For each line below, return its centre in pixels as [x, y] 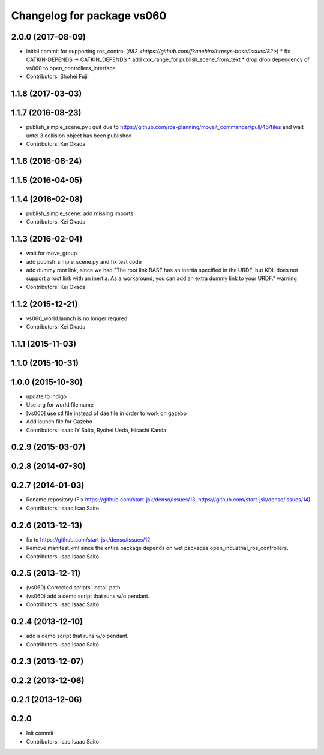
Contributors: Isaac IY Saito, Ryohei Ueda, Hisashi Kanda [96, 430]
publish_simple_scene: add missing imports [80, 213]
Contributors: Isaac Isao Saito [62, 508]
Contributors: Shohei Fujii [58, 76]
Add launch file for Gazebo [59, 422]
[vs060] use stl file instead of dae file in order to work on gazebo [106, 413]
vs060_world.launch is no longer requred [77, 318]
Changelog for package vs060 [89, 16]
